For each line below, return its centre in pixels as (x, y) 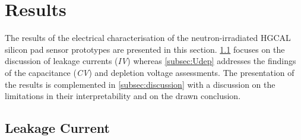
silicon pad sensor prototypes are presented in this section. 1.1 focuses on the (145, 49)
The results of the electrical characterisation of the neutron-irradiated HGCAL (148, 38)
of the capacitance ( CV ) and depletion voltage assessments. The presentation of (150, 72)
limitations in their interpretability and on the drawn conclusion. (123, 96)
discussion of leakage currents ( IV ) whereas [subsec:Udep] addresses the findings (150, 61)
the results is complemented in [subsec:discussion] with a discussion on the (140, 84)
